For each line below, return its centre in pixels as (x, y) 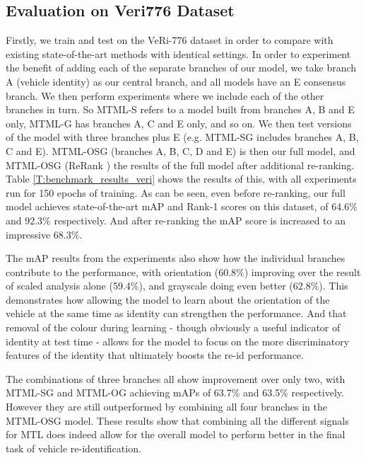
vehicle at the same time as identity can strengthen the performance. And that (176, 313)
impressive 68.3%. (44, 234)
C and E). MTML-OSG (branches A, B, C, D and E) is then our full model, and (181, 150)
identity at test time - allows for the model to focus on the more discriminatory (178, 341)
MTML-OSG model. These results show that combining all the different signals (177, 420)
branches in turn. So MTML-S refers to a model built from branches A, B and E (180, 109)
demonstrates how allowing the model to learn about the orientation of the (168, 299)
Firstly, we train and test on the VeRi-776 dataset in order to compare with (170, 40)
